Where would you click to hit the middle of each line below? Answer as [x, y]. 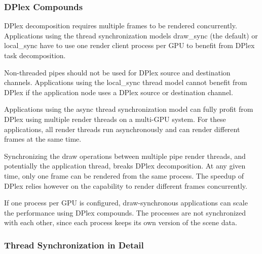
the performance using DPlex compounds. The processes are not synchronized [125, 212]
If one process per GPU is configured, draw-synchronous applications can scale [126, 203]
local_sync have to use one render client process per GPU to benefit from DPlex [129, 45]
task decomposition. [35, 55]
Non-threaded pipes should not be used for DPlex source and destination [117, 72]
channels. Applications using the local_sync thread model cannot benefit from [126, 82]
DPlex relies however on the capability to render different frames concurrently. [126, 185]
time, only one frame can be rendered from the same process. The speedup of [124, 175]
